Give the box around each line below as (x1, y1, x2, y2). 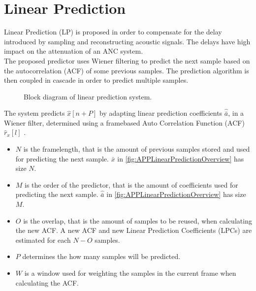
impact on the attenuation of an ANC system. (4, 46, 143, 56)
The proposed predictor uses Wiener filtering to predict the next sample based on (4, 55, 250, 65)
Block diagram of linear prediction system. (24, 91, 152, 101)
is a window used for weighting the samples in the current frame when (24, 268, 236, 278)
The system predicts (4, 108, 65, 118)
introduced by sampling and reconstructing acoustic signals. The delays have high (4, 36, 251, 46)
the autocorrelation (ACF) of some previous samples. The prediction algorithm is (4, 65, 249, 75)
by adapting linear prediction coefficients (99, 108, 223, 118)
